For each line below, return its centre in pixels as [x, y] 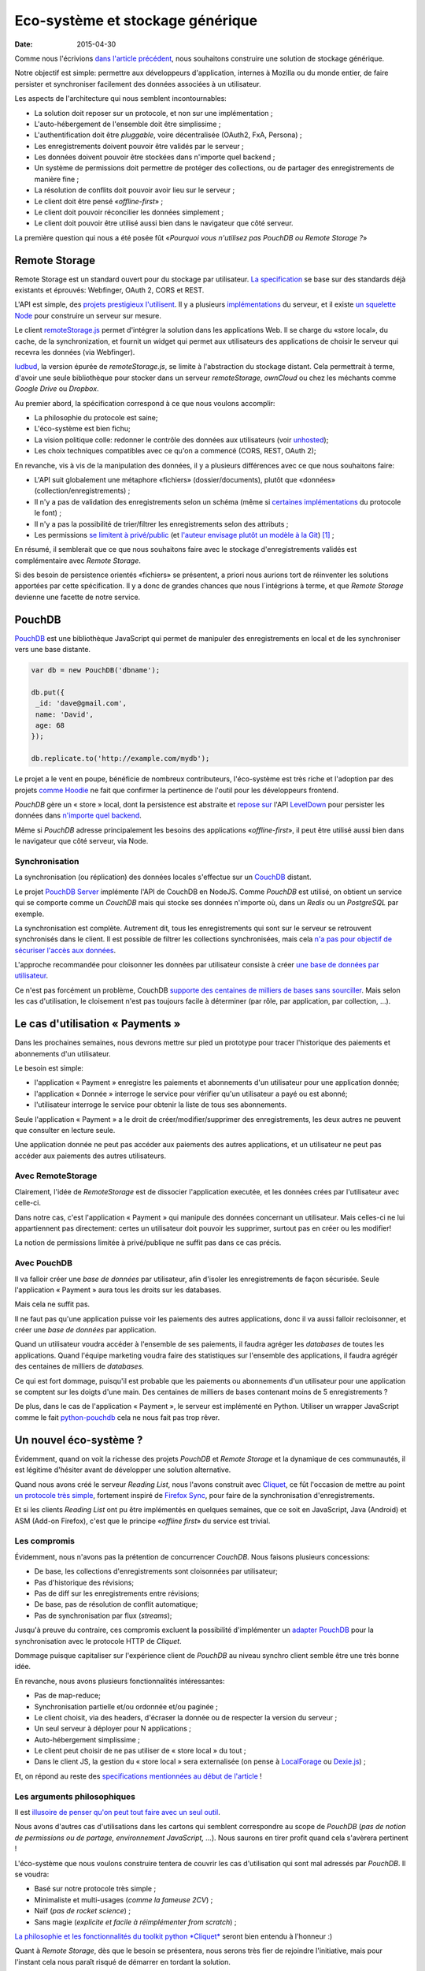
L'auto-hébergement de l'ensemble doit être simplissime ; [128, 124]
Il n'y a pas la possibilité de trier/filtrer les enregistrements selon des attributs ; [161, 523]
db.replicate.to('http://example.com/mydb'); [120, 758]
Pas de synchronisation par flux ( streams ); [103, 1615]
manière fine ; [57, 179]
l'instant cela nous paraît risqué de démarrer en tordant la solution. [123, 1962]
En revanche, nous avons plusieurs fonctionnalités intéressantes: [120, 1681]
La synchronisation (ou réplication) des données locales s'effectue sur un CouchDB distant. [163, 877]
